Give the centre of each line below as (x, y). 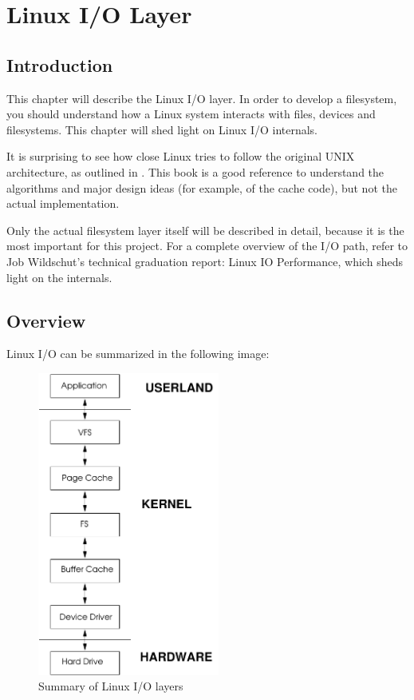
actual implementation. (63, 203)
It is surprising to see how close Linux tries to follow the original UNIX (181, 156)
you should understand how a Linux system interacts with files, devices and (191, 114)
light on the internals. (59, 277)
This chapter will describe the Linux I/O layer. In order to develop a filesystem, (202, 98)
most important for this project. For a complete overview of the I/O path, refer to (207, 246)
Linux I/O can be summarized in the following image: (138, 354)
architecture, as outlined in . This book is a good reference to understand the (195, 171)
